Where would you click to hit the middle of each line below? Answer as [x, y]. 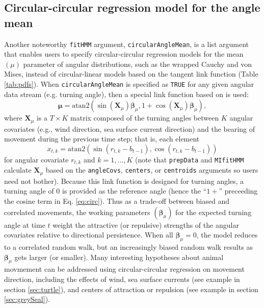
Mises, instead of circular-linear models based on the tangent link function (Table [131, 74]
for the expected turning [214, 212]
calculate [18, 170]
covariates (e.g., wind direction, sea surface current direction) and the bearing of [130, 128]
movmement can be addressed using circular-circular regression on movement [124, 269]
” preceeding [238, 191]
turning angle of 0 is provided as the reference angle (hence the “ [105, 191]
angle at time [25, 224]
